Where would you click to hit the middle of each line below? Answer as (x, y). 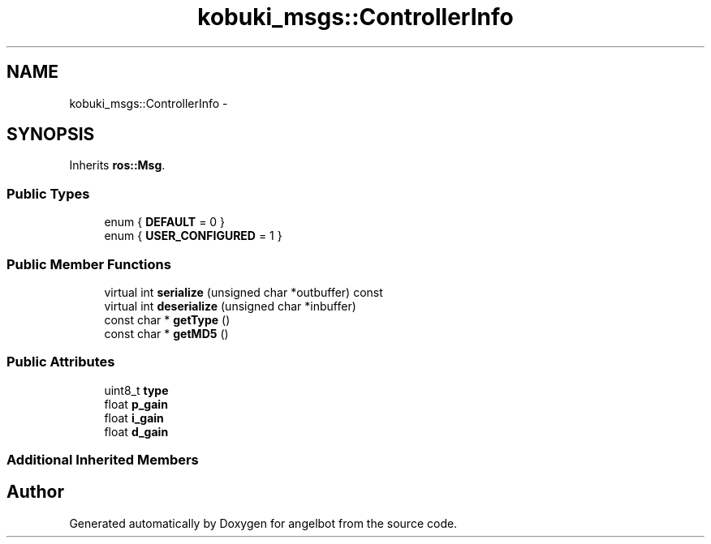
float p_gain (136, 404)
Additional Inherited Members (103, 460)
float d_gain (136, 431)
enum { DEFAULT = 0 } (165, 222)
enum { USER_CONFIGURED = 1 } (193, 236)
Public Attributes (61, 362)
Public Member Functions (89, 264)
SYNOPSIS (51, 135)
